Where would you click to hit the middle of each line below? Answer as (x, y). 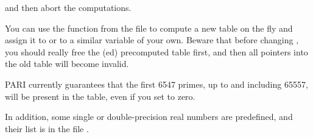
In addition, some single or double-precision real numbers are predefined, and (149, 117)
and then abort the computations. (68, 7)
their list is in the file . (47, 128)
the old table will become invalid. (67, 64)
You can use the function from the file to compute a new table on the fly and (149, 28)
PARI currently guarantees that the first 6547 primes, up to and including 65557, (156, 84)
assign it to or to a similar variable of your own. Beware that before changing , (152, 40)
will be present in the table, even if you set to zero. (100, 96)
